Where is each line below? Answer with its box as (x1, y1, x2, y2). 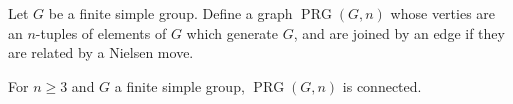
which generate (186, 22, 279, 43)
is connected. (342, 75, 422, 96)
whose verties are (390, 3, 496, 23)
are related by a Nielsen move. (8, 42, 194, 63)
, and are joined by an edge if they (293, 22, 505, 43)
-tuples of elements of (35, 22, 167, 43)
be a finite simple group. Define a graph (48, 3, 293, 23)
